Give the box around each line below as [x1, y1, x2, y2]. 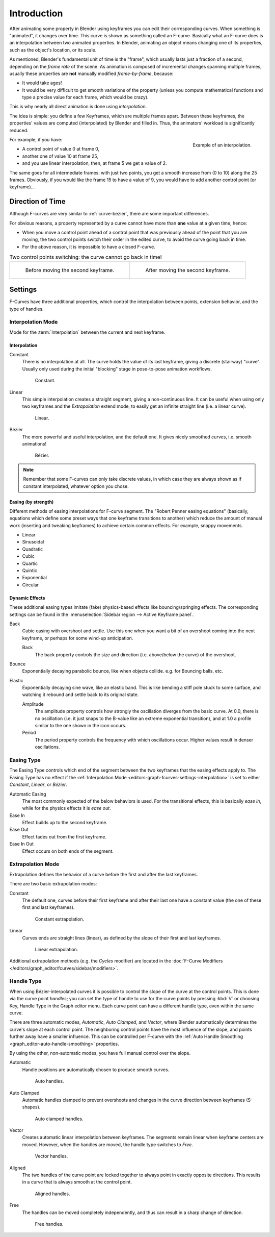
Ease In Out [9, 841, 34, 847]
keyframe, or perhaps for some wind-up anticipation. [22, 635, 133, 641]
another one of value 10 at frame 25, [22, 153, 99, 159]
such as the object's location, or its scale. [9, 46, 97, 53]
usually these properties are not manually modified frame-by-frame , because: [9, 70, 174, 77]
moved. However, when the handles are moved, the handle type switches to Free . [22, 1141, 194, 1148]
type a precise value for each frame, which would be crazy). [22, 94, 149, 101]
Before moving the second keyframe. [25, 266, 115, 274]
